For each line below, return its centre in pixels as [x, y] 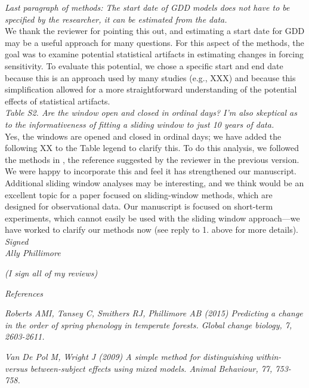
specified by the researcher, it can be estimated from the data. [116, 19]
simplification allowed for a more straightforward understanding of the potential [151, 89]
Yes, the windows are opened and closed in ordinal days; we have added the [143, 136]
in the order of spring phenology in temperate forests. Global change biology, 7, [149, 324]
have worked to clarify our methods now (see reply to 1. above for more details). [152, 230]
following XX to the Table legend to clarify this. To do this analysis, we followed [152, 148]
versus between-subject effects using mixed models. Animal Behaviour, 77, [139, 368]
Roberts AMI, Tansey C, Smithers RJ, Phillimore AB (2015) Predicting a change [154, 313]
